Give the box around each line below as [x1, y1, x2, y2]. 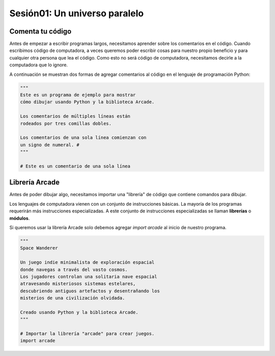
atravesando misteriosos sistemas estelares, [20, 281, 136, 287]
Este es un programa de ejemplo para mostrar [20, 92, 136, 98]
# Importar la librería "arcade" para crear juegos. [20, 331, 155, 337]
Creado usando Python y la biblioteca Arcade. [20, 309, 139, 315]
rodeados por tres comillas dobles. [20, 120, 112, 126]
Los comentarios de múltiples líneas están [20, 114, 131, 119]
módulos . [9, 215, 30, 221]
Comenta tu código [9, 27, 72, 36]
